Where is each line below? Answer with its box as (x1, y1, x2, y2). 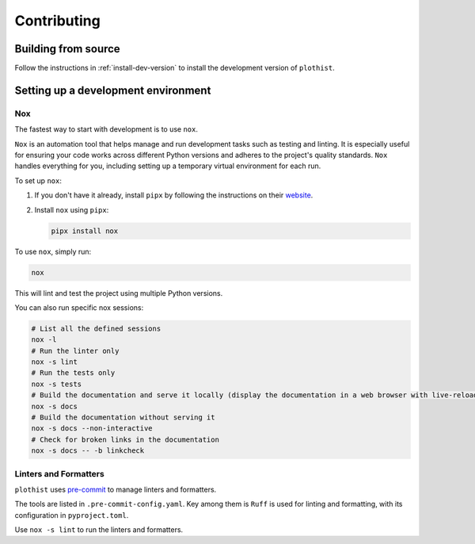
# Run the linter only (31, 346, 120, 355)
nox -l (31, 335, 57, 344)
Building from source (14, 42, 120, 56)
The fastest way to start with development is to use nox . (14, 125, 198, 134)
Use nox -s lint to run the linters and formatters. (14, 525, 184, 534)
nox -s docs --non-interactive (31, 424, 154, 433)
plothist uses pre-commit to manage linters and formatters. (14, 485, 217, 494)
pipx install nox (51, 226, 119, 236)
